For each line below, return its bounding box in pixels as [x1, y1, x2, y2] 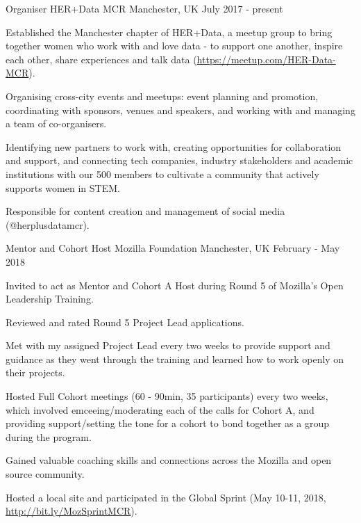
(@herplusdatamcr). [6, 217, 90, 232]
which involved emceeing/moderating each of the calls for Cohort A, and [6, 402, 314, 417]
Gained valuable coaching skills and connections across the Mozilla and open [6, 453, 332, 467]
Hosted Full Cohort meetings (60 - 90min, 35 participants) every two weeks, [6, 389, 328, 403]
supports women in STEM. [6, 180, 120, 195]
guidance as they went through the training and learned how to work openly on [6, 351, 344, 366]
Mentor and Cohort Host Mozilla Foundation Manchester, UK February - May [6, 241, 340, 255]
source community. [6, 467, 85, 481]
